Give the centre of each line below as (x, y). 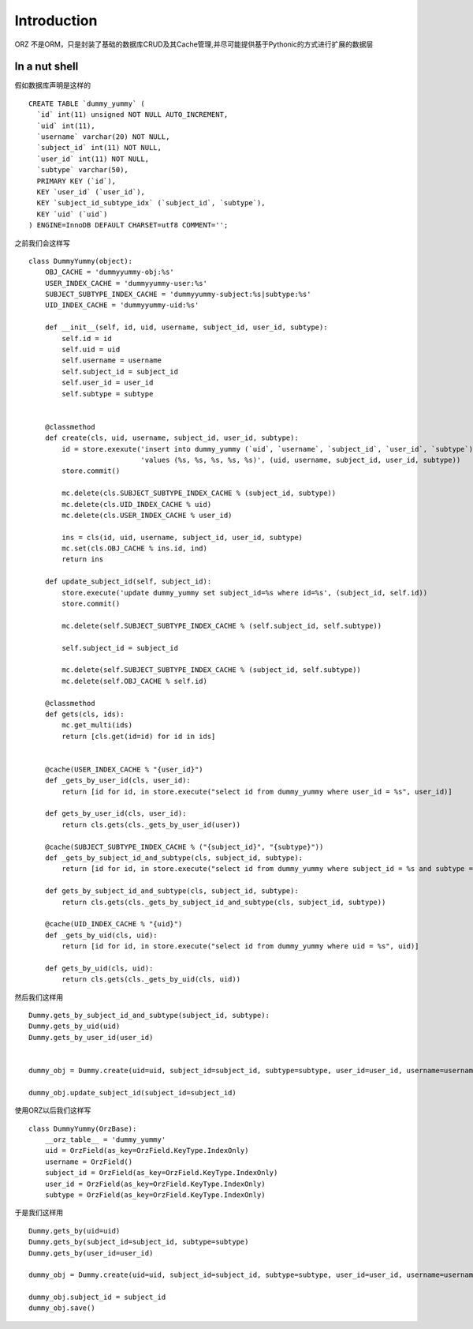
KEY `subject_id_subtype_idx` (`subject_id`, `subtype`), (151, 203)
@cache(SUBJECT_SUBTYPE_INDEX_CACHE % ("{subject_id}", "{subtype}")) (184, 847)
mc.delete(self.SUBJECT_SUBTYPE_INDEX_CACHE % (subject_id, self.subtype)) (212, 670)
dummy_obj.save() (62, 1308)
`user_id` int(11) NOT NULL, (93, 159)
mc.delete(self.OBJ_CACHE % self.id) (135, 681)
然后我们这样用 (39, 997)
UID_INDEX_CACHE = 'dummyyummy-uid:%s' (122, 305)
